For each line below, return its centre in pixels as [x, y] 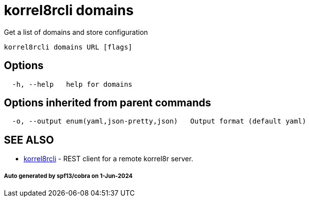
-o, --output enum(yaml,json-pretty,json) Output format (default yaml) [159, 121]
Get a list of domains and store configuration [76, 32]
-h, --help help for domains [72, 84]
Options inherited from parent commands [108, 103]
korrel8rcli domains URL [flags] [68, 47]
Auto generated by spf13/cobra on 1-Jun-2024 [68, 176]
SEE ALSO [29, 140]
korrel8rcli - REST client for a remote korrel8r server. [109, 159]
